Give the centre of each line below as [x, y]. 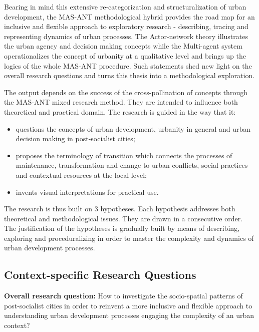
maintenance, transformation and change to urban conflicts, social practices [132, 165]
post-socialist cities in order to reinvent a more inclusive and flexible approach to [128, 305]
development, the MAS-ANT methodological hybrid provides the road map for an [129, 16]
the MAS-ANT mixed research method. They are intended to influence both [121, 102]
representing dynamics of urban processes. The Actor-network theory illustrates [126, 36]
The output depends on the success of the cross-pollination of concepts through [126, 92]
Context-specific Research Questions [100, 275]
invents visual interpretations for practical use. [87, 192]
